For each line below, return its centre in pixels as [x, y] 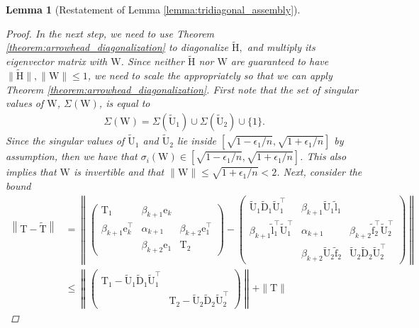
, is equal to [124, 103]
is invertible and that [119, 172]
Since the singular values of [65, 141]
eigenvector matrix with [57, 61]
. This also [323, 156]
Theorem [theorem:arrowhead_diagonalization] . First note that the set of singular [182, 89]
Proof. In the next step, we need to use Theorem [110, 33]
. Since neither [152, 61]
